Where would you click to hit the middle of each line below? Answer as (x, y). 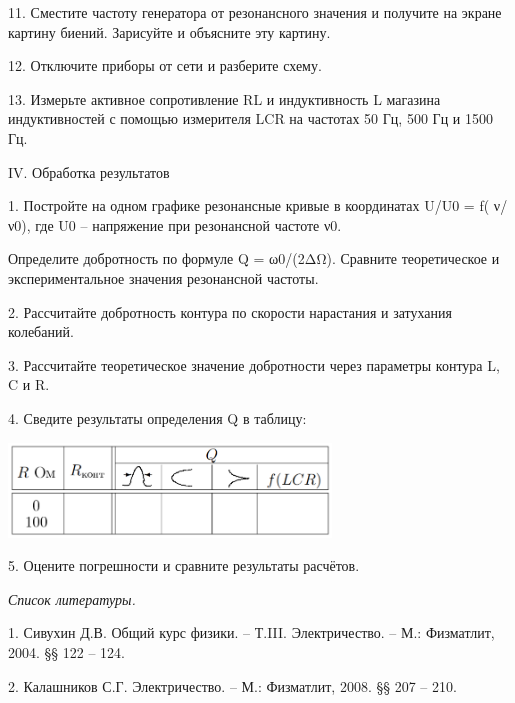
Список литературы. (72, 598)
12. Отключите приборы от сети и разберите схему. (165, 65)
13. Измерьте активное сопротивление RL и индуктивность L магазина (224, 98)
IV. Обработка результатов (89, 171)
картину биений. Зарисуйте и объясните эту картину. (169, 31)
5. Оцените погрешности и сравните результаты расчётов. (184, 565)
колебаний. (41, 331)
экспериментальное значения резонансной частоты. (163, 277)
